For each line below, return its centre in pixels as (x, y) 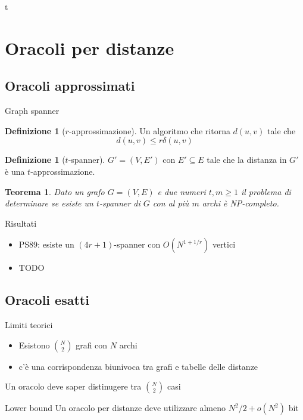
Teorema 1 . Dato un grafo (55, 191)
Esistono (34, 345)
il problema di (266, 191)
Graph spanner (32, 111)
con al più (171, 203)
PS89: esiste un (46, 244)
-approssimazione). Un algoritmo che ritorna (149, 130)
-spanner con (137, 244)
